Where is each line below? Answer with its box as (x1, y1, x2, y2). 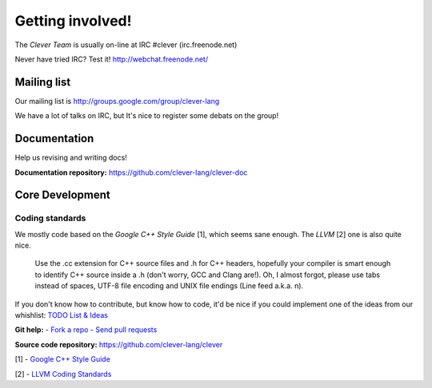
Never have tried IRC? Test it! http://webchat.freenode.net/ (14, 54, 208, 64)
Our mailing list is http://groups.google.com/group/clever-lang (14, 96, 220, 105)
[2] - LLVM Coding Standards (14, 369, 112, 378)
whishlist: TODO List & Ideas (14, 311, 108, 320)
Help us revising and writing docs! (14, 152, 127, 163)
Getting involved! (14, 12, 132, 30)
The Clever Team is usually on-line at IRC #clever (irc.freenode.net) (14, 40, 238, 49)
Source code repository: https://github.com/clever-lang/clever (14, 339, 223, 349)
